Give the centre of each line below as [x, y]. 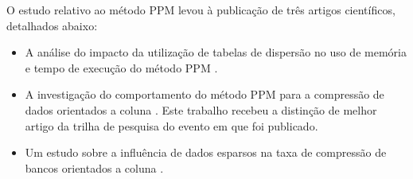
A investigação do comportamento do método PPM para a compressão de [205, 94]
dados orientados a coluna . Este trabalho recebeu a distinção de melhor [201, 109]
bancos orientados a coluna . [94, 167]
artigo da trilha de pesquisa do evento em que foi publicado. [171, 125]
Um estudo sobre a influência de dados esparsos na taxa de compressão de [206, 152]
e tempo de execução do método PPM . [121, 67]
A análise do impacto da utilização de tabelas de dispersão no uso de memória [216, 52]
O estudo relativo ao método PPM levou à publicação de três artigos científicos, [201, 10]
